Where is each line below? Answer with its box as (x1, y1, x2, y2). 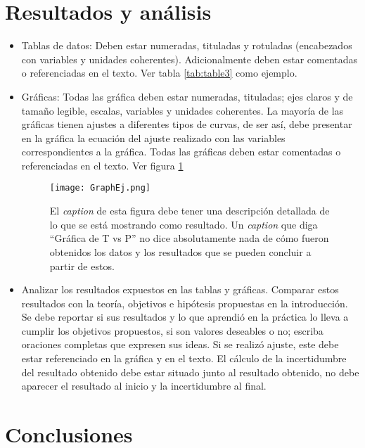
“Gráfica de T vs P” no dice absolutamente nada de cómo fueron (49, 231, 329, 245)
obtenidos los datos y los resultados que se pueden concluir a (49, 244, 312, 259)
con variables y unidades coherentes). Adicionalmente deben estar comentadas (21, 51, 358, 66)
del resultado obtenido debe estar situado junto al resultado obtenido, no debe (21, 364, 359, 379)
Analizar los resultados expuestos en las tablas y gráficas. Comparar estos (21, 282, 339, 297)
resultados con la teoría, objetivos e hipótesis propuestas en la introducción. (21, 295, 348, 310)
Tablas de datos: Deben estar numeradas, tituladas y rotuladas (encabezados (21, 38, 352, 53)
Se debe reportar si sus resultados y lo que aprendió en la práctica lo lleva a (21, 309, 349, 324)
